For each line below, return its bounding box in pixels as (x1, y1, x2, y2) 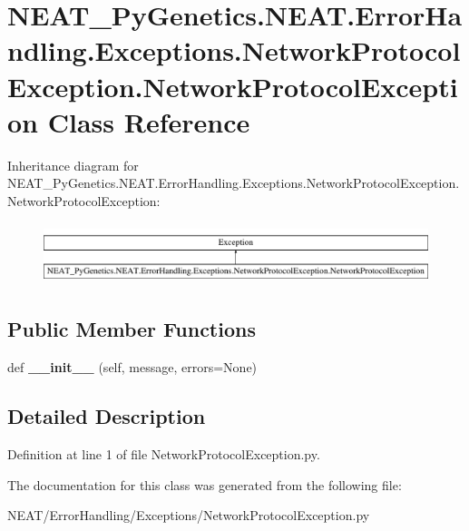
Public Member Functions (7, 315, 256, 343)
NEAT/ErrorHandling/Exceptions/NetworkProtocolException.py (7, 506, 370, 525)
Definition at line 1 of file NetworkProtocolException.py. (7, 445, 320, 463)
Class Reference (47, 103, 250, 140)
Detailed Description (7, 402, 206, 430)
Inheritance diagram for (7, 155, 139, 174)
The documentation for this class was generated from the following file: (7, 475, 402, 494)
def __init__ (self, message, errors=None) (7, 358, 258, 377)
